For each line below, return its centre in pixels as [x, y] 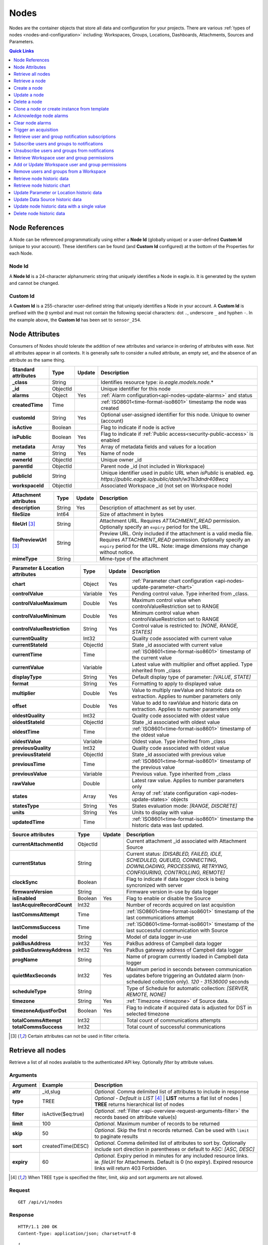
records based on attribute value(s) [136, 1117]
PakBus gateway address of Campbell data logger [185, 950]
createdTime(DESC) [66, 1146]
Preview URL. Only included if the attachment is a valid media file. [176, 533]
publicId [22, 476]
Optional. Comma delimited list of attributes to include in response [172, 1092]
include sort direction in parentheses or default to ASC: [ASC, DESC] [175, 1149]
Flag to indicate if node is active [138, 427]
